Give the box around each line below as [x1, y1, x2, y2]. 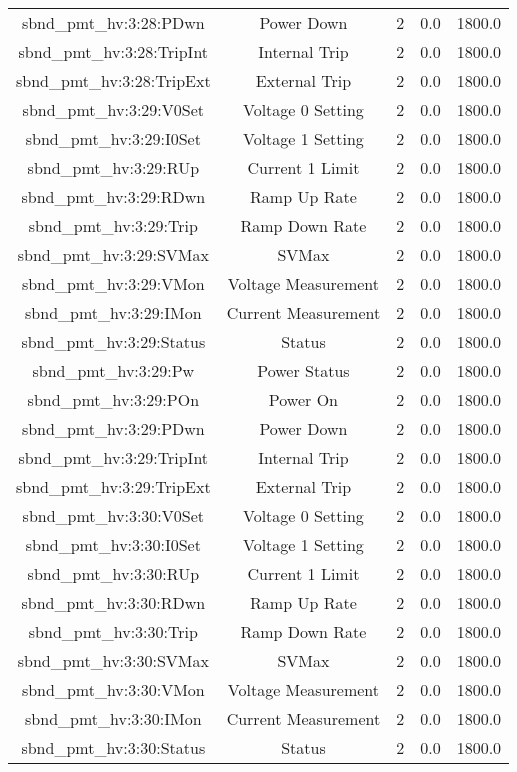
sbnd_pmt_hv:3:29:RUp [27, 156, 200, 179]
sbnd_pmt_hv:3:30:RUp [27, 562, 200, 585]
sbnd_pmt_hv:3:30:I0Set [25, 533, 201, 556]
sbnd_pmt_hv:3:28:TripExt [16, 69, 211, 92]
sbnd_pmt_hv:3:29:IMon [25, 301, 202, 324]
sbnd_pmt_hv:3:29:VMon [21, 272, 205, 295]
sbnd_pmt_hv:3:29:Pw [32, 359, 195, 382]
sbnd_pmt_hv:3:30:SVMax [17, 649, 209, 672]
